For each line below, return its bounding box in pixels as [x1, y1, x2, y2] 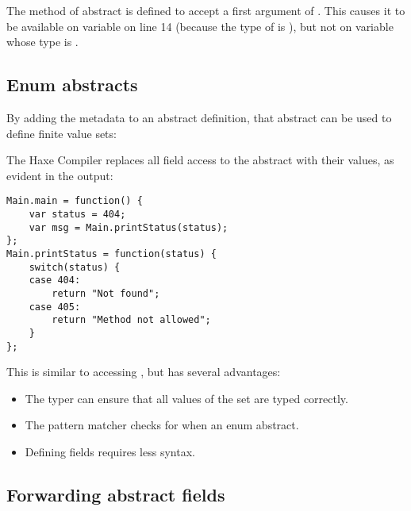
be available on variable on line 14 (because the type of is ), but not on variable [6, 17, 394, 34]
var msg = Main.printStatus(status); [29, 221, 229, 233]
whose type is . [6, 33, 79, 50]
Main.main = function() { [6, 195, 143, 207]
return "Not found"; [52, 287, 160, 299]
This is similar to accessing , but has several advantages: [6, 363, 281, 380]
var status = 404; [29, 209, 126, 221]
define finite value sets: [6, 125, 117, 141]
